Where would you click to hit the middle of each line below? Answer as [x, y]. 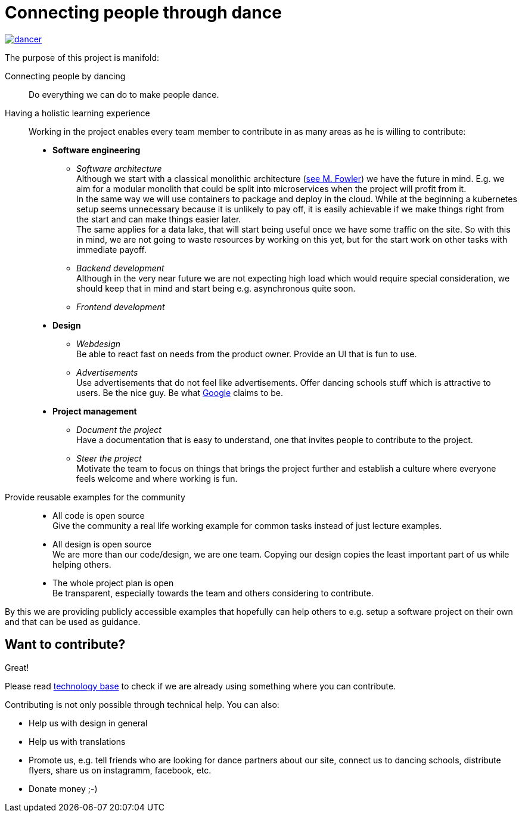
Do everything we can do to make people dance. [124, 94]
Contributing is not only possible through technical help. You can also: [142, 704]
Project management [95, 411]
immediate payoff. [111, 249]
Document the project [119, 429]
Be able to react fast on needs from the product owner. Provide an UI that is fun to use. [247, 354]
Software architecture [119, 168]
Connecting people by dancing [65, 76]
